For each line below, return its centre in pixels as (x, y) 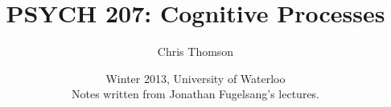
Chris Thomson (195, 52)
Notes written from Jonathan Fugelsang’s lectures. (195, 94)
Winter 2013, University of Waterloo (195, 78)
